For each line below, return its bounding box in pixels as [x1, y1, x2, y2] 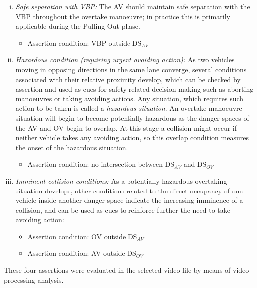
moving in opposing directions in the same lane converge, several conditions [15, 64, 247, 74]
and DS [183, 159, 207, 169]
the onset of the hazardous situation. [15, 142, 128, 152]
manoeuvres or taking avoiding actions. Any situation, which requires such [15, 93, 244, 103]
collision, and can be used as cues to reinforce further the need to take [15, 204, 230, 215]
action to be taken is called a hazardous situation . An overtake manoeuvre [15, 103, 242, 113]
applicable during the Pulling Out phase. [15, 21, 140, 31]
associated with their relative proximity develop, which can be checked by [15, 74, 241, 84]
